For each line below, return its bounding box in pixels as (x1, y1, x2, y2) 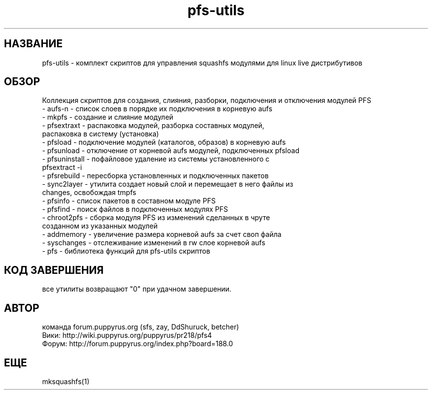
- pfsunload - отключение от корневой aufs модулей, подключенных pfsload (42, 146, 299, 155)
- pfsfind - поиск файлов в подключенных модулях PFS (42, 205, 228, 214)
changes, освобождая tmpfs (42, 188, 137, 197)
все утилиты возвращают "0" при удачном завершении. (42, 285, 232, 294)
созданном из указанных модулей (42, 222, 158, 230)
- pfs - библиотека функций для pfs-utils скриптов (42, 247, 211, 256)
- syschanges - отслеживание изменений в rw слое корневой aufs (42, 238, 265, 247)
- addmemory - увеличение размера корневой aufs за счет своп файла (42, 230, 282, 239)
